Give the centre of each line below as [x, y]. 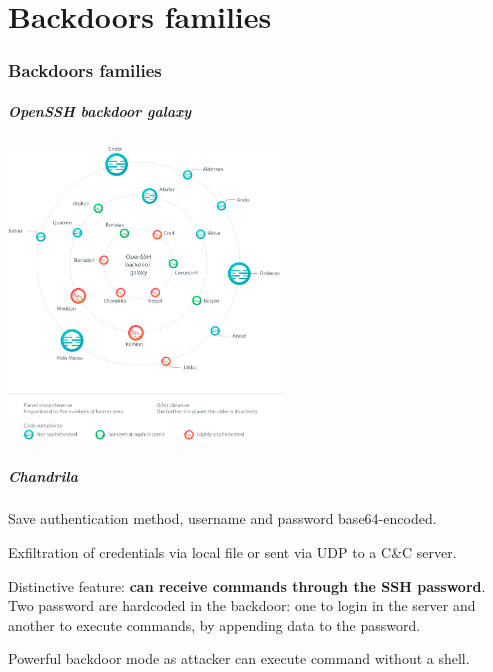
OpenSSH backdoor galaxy [99, 110]
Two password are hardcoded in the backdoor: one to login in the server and [242, 605]
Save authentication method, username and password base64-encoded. [222, 518]
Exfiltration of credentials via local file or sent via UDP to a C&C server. [232, 552]
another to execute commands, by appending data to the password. [214, 624]
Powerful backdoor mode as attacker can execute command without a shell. [239, 658]
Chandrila [43, 475]
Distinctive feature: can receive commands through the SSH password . [247, 585]
